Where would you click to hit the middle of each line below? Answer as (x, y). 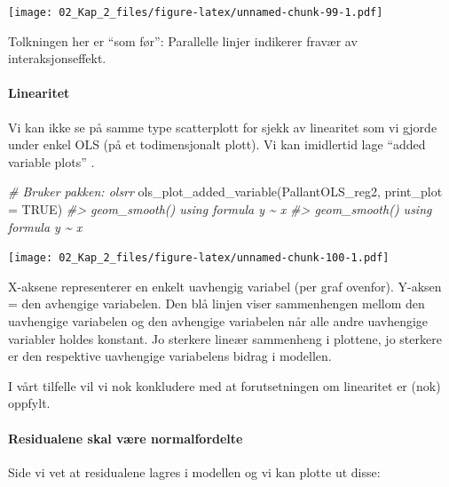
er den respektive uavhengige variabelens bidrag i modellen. (170, 356)
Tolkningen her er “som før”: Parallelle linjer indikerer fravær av (183, 40)
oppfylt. (29, 403)
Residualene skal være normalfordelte (126, 438)
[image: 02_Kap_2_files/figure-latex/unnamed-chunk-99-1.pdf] (196, 12)
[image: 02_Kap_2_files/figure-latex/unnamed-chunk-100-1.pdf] (199, 258)
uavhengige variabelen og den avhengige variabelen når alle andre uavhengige (218, 321)
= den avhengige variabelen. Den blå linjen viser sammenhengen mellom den (217, 303)
